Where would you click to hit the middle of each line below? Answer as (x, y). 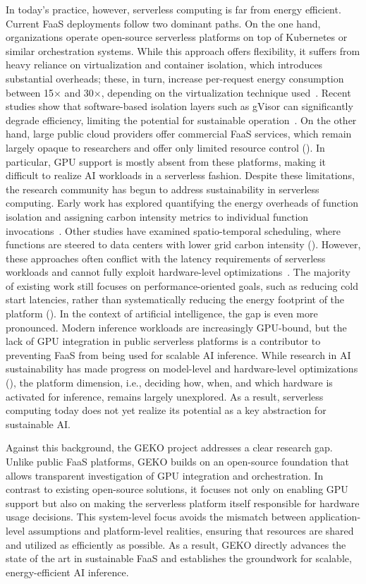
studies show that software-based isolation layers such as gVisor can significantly (179, 106)
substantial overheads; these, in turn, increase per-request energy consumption (175, 78)
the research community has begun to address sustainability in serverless (163, 189)
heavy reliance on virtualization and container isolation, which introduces (164, 65)
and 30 (79, 92)
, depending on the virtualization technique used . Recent (226, 92)
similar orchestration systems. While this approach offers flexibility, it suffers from (183, 50)
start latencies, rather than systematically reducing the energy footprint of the (175, 299)
